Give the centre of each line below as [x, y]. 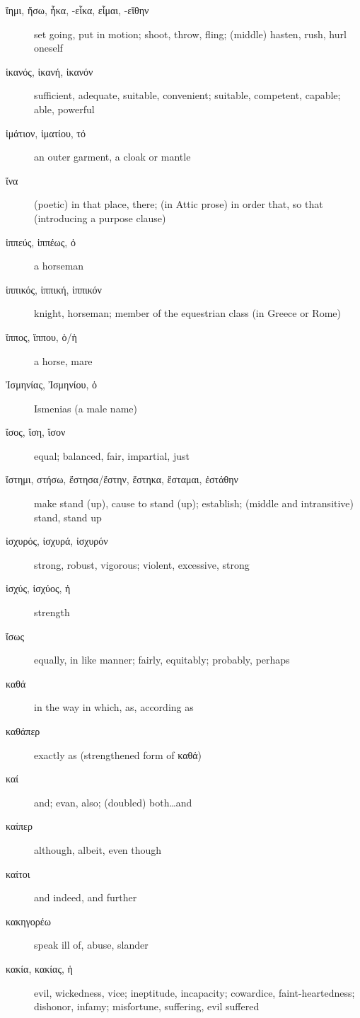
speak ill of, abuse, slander [91, 945]
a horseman [59, 266]
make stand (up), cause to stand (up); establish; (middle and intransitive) [194, 503]
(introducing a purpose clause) [100, 218]
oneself [48, 48]
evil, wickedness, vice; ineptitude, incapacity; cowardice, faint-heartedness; [194, 992]
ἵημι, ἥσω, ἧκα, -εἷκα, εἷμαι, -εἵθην [77, 10]
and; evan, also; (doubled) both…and [113, 802]
